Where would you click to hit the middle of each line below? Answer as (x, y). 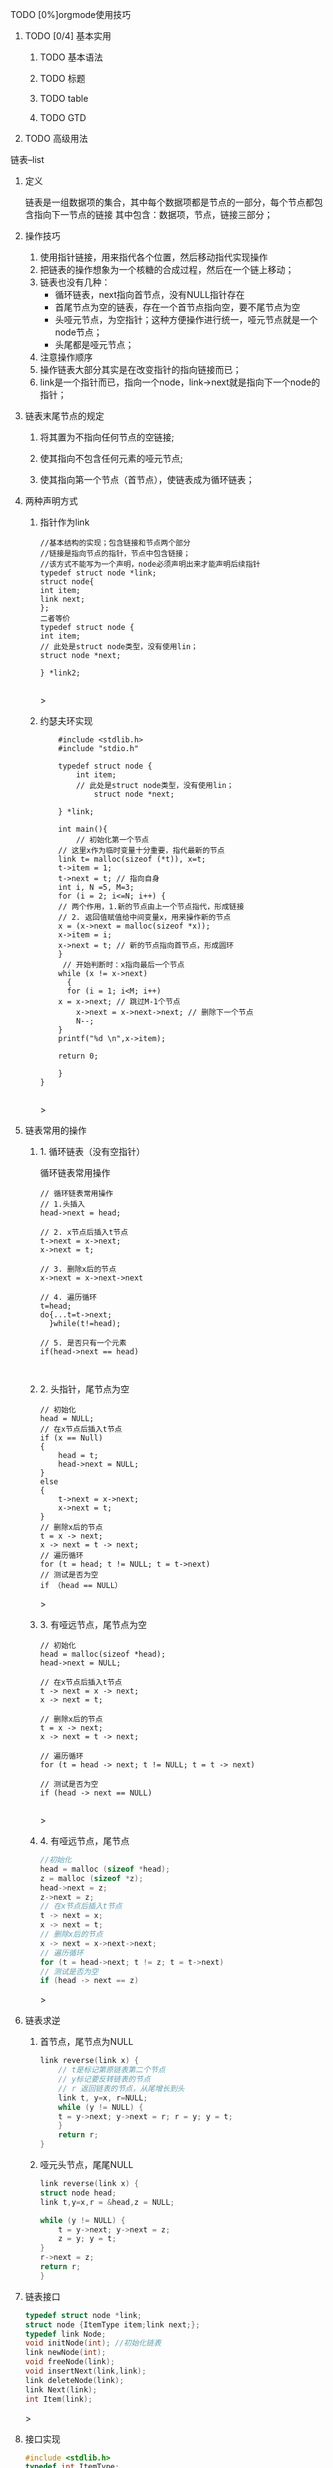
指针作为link (64, 522)
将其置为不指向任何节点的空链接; (107, 437)
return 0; (78, 1056)
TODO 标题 (62, 78)
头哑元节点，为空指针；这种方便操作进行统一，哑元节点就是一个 (186, 319)
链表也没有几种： (75, 282)
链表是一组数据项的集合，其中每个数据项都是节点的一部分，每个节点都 (169, 202)
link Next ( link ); (61, 2389)
